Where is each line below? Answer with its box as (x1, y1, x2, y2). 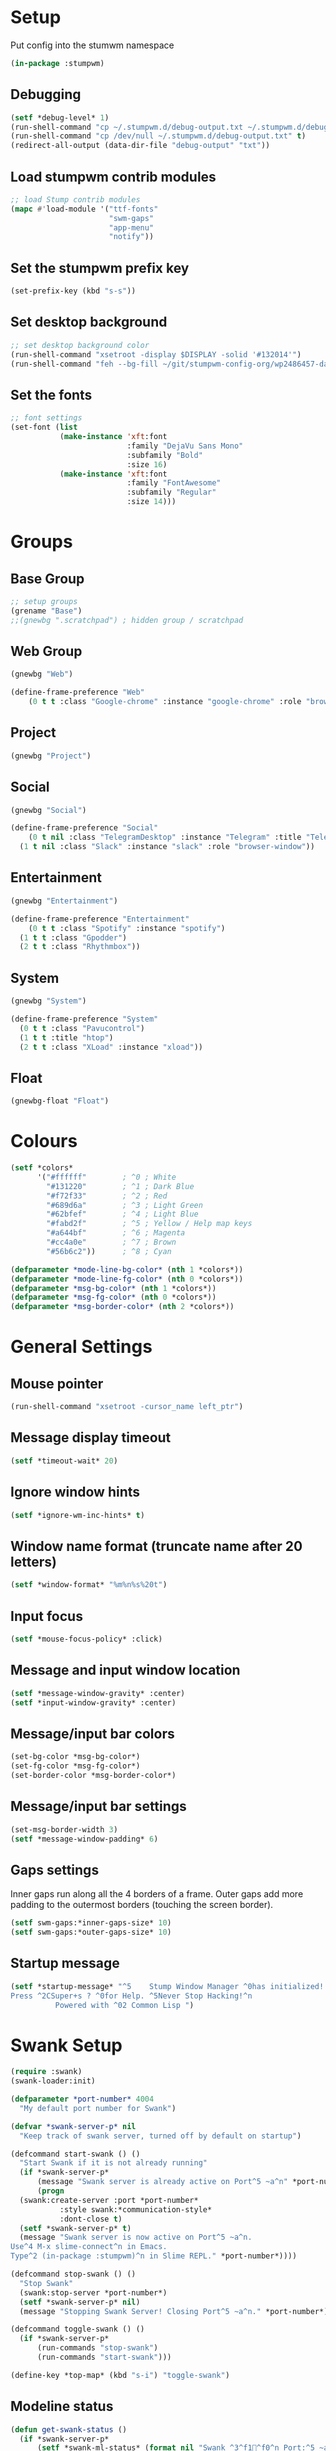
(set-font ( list (10, 422, 78, 433)
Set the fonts (10, 386, 93, 403)
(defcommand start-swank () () (10, 2149, 141, 2159)
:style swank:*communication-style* (59, 2204, 213, 2215)
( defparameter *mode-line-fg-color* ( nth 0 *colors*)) (10, 1274, 244, 1284)
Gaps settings (10, 1861, 100, 1878)
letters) (10, 1553, 57, 1570)
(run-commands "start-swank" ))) (36, 2352, 172, 2363)
